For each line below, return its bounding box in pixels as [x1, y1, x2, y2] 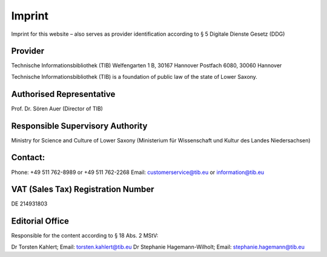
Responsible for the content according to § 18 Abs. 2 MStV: [11, 232, 159, 239]
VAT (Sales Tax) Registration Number [11, 184, 154, 195]
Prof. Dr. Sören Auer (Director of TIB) [11, 105, 103, 112]
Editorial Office [11, 216, 69, 227]
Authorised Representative [11, 88, 116, 99]
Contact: [11, 152, 45, 163]
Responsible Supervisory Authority [11, 121, 148, 131]
